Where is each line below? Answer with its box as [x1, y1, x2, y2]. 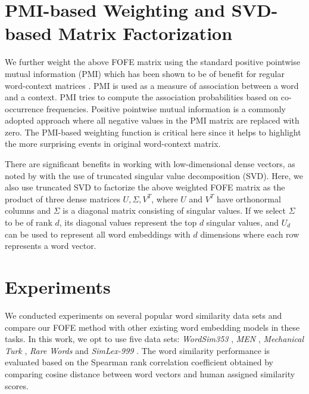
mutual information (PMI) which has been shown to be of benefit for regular [5, 67, 285, 79]
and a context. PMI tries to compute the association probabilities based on [5, 91, 279, 103]
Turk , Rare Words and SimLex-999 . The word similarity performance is [5, 344, 270, 356]
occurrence [5, 102, 44, 115]
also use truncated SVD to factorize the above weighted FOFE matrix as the [5, 181, 285, 193]
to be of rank [5, 216, 52, 229]
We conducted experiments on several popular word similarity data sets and [5, 309, 282, 321]
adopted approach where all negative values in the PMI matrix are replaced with [5, 114, 299, 127]
